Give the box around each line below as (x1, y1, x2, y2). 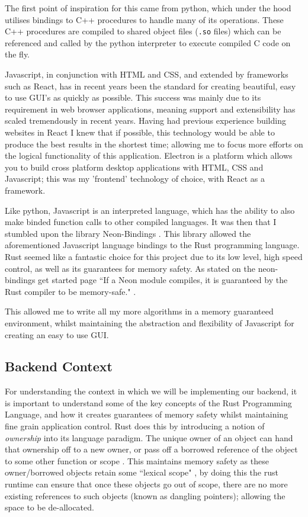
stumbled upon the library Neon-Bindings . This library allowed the (5, 227, 251, 239)
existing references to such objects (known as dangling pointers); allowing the (5, 489, 285, 502)
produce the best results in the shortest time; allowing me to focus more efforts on (5, 137, 303, 150)
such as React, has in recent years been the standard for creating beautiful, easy (5, 79, 296, 92)
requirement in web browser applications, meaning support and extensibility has (5, 102, 296, 115)
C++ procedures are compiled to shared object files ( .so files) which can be (5, 25, 281, 37)
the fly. (5, 48, 30, 60)
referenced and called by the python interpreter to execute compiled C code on (5, 36, 291, 49)
